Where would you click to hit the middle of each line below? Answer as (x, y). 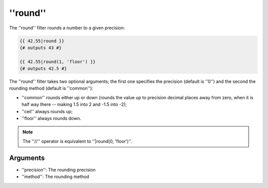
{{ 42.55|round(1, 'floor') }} (58, 62)
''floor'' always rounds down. (51, 119)
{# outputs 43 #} (41, 48)
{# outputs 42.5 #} (43, 69)
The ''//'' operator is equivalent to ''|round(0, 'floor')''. (77, 141)
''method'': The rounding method (55, 177)
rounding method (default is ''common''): (51, 88)
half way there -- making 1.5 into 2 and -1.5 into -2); (74, 105)
